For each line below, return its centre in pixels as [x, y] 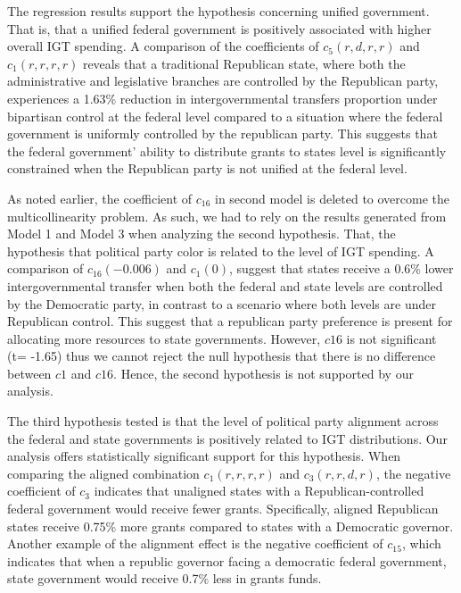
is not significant [391, 338]
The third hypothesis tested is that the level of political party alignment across [223, 421]
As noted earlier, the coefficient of [100, 198]
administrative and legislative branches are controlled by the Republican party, [223, 81]
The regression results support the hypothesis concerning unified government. [218, 11]
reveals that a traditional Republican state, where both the [244, 63]
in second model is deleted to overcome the [332, 198]
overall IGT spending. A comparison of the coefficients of [163, 46]
